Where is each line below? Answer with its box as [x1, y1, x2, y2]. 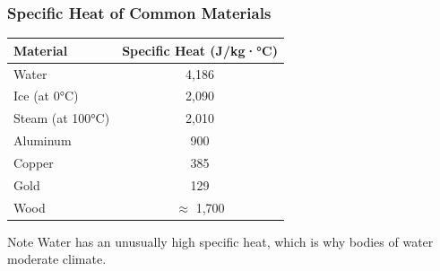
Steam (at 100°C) [13, 109, 110, 127]
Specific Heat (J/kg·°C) [122, 40, 278, 59]
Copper [13, 153, 54, 171]
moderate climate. [7, 249, 107, 268]
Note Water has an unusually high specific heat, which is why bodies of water [7, 232, 434, 250]
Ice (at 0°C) [13, 86, 79, 105]
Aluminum [13, 131, 72, 150]
